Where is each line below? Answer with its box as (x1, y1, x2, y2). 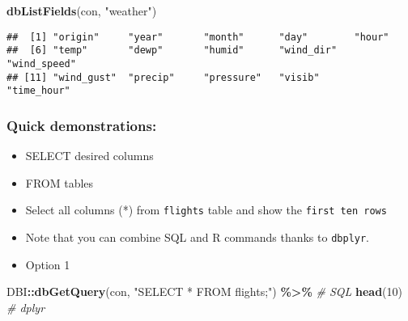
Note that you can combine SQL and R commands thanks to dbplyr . (25, 228, 370, 245)
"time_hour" (6, 85, 70, 97)
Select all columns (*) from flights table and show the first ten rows (25, 201, 387, 218)
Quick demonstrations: (6, 115, 157, 135)
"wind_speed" (6, 57, 76, 70)
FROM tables (25, 174, 94, 191)
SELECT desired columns (25, 147, 154, 164)
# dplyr (6, 298, 45, 315)
